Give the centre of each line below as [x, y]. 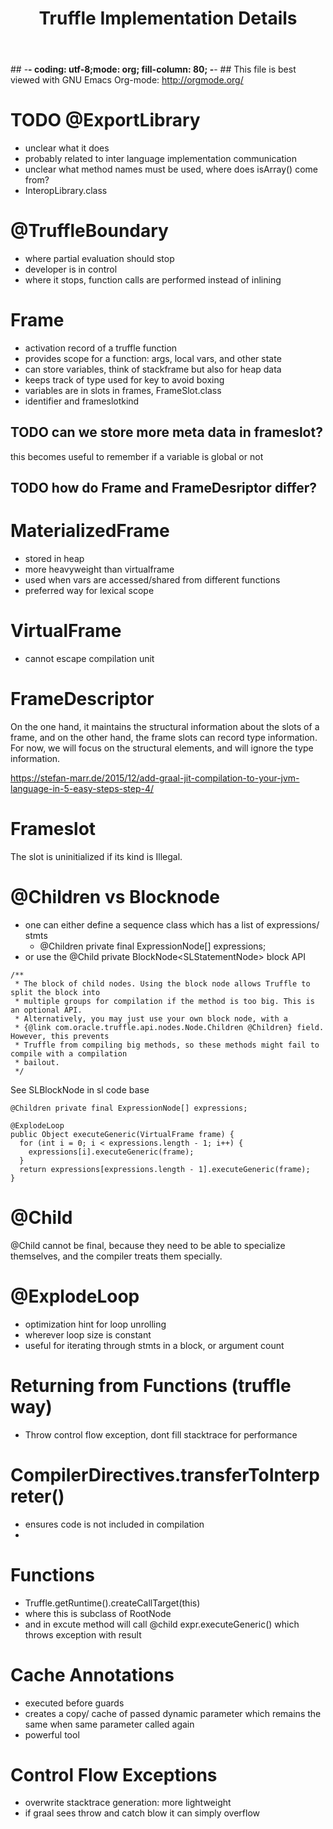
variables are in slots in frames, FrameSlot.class [123, 390]
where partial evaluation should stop [99, 259]
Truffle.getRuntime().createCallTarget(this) [112, 1603]
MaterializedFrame [90, 531]
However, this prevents [60, 1036]
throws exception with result [83, 1634]
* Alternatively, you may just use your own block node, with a [151, 1018]
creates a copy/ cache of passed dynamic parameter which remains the [173, 1713]
